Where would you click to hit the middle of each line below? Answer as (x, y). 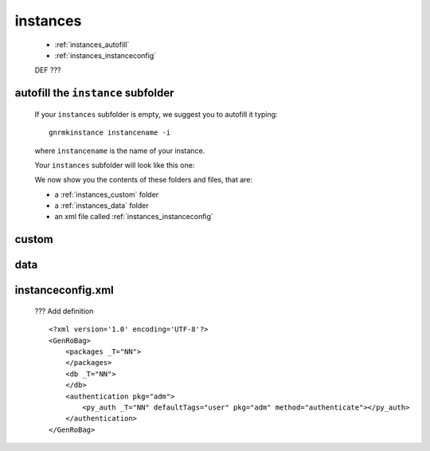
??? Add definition (64, 311)
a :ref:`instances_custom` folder (107, 194)
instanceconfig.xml (64, 290)
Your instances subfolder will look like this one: (115, 165)
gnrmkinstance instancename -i (110, 133)
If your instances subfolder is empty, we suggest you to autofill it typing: (156, 114)
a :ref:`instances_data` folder (102, 206)
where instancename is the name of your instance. (120, 151)
